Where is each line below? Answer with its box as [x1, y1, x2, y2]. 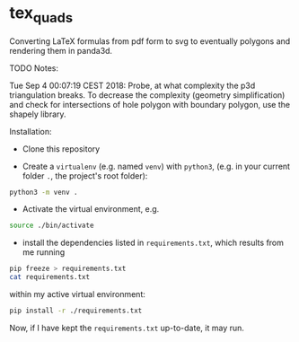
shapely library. [9, 109, 66, 119]
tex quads [9, 3, 74, 26]
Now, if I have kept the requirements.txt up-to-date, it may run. [9, 322, 245, 333]
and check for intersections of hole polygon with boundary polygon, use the [9, 99, 290, 110]
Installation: [9, 126, 52, 136]
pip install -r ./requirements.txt [9, 306, 143, 316]
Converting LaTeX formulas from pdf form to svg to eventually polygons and [9, 35, 291, 47]
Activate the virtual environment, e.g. [22, 204, 160, 215]
